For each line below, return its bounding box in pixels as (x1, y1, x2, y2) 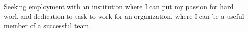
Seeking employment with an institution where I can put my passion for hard (4, 1, 234, 11)
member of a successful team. (4, 20, 91, 31)
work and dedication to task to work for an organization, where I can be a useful (4, 11, 244, 21)
